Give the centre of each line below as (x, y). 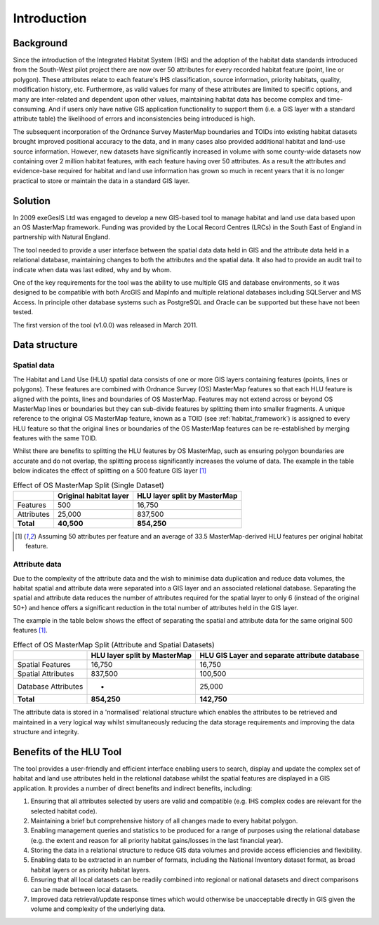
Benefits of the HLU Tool (67, 751)
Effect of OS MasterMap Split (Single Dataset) (89, 485)
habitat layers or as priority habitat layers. (91, 870)
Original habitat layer (93, 496)
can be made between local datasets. (85, 889)
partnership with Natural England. (61, 237)
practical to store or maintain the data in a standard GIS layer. (101, 181)
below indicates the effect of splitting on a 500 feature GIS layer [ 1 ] (110, 471)
